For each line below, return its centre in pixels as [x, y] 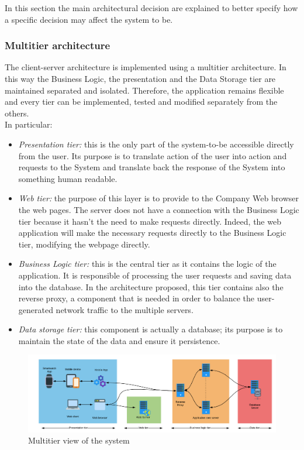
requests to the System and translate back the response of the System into [152, 167]
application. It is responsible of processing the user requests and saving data [155, 275]
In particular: [29, 124]
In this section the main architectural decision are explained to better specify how [151, 8]
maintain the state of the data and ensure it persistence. [119, 340]
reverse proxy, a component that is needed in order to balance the [137, 298]
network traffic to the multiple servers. [125, 309]
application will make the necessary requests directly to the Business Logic [152, 233]
